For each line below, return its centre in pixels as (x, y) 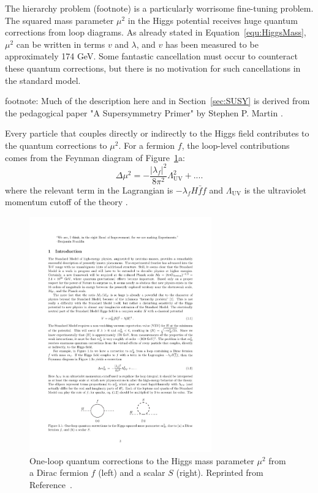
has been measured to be (212, 44)
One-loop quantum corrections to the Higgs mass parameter (142, 460)
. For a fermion (147, 145)
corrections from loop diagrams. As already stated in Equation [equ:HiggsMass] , (156, 32)
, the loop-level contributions (236, 145)
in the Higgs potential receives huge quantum (213, 20)
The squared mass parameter (59, 20)
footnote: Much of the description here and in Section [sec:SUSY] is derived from (157, 101)
